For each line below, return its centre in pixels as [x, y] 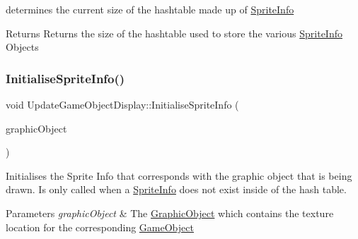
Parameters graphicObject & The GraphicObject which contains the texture [170, 213]
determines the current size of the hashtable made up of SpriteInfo [150, 9]
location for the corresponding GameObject [100, 227]
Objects [22, 47]
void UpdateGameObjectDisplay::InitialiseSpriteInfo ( [122, 104]
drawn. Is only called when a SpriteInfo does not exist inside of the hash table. [176, 189]
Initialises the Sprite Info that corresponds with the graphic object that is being [179, 175]
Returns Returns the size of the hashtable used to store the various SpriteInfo [174, 33]
